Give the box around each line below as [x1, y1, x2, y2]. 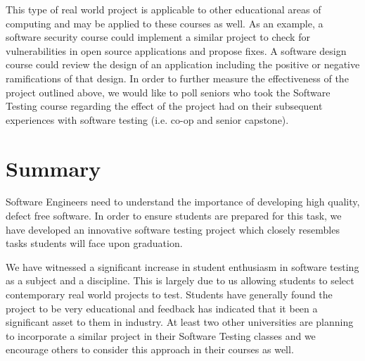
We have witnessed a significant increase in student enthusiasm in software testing [6, 259, 359, 274]
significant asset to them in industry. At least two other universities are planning [6, 315, 354, 329]
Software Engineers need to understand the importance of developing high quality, [6, 194, 360, 209]
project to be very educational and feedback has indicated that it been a [6, 300, 318, 315]
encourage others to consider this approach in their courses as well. [6, 342, 294, 357]
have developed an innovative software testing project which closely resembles [6, 222, 340, 236]
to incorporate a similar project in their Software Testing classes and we [6, 328, 316, 343]
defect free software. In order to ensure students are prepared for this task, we [6, 208, 342, 223]
